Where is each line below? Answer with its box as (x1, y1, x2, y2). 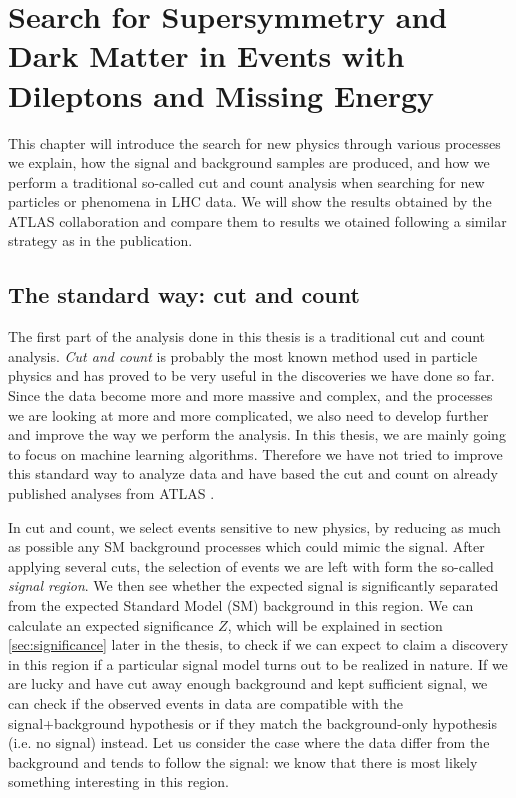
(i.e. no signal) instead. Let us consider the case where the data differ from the (8, 732, 490, 753)
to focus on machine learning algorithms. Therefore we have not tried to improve (8, 443, 503, 464)
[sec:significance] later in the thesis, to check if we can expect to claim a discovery (8, 634, 509, 655)
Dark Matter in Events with (8, 35, 405, 76)
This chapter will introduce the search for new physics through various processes (8, 132, 501, 153)
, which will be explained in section (227, 614, 443, 635)
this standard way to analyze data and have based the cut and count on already (8, 463, 498, 484)
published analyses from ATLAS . (8, 483, 215, 504)
